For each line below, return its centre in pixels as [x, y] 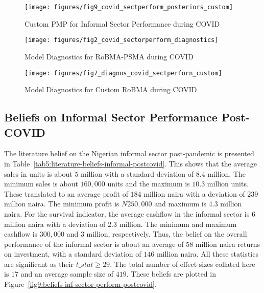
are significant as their [39, 264]
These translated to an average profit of [66, 193]
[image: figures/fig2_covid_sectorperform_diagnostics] [122, 40]
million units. [228, 184]
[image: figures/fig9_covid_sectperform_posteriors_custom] [129, 7]
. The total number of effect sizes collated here [183, 264]
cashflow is [21, 234]
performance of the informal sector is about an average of [94, 244]
